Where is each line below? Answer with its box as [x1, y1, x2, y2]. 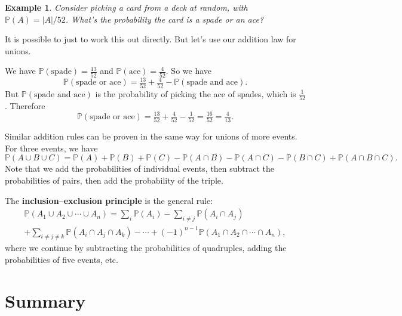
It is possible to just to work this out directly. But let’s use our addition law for [5, 33, 296, 45]
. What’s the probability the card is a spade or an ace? [65, 13, 264, 25]
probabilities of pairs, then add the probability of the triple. [5, 174, 223, 187]
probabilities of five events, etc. [5, 253, 118, 265]
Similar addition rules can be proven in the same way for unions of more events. [5, 130, 297, 142]
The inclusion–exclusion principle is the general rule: [5, 194, 213, 206]
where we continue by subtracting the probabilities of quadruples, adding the [5, 241, 287, 254]
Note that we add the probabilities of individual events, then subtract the [5, 162, 275, 175]
